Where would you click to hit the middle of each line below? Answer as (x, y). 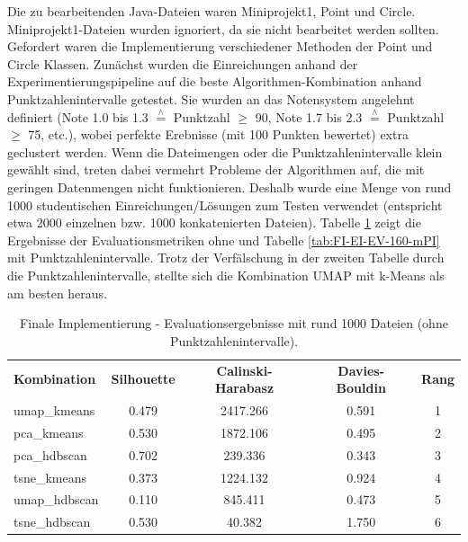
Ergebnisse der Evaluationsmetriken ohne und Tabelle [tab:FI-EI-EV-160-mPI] (224, 240)
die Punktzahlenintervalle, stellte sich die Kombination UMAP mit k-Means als (226, 275)
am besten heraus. (58, 293)
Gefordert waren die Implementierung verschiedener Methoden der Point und (220, 46)
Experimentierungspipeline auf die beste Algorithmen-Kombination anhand (215, 81)
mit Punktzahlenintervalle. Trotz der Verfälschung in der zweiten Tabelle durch (226, 258)
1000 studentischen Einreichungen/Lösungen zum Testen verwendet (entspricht (225, 204)
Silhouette (143, 379)
